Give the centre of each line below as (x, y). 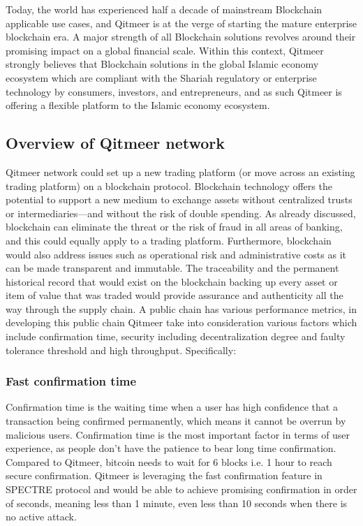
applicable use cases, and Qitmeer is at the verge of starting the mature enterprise (181, 23)
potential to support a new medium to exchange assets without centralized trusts (179, 199)
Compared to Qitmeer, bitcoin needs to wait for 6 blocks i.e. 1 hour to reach (169, 461)
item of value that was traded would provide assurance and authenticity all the (175, 295)
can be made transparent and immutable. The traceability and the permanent (172, 268)
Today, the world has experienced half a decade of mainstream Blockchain (164, 9)
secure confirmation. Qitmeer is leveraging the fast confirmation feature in (164, 475)
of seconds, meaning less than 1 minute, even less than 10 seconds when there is (177, 503)
